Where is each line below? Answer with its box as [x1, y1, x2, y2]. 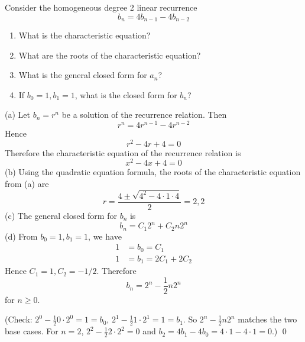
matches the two [238, 313, 297, 325]
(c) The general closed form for [5, 209, 117, 221]
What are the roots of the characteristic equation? [18, 49, 201, 61]
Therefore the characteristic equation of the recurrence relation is [5, 146, 241, 159]
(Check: [5, 313, 33, 325]
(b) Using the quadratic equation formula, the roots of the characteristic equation [5, 166, 301, 178]
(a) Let [5, 108, 30, 121]
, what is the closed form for [74, 88, 177, 101]
